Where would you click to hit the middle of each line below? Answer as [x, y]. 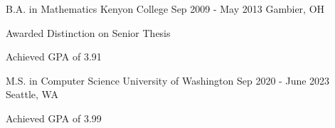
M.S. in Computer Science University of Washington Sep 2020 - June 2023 [168, 80]
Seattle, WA [32, 94]
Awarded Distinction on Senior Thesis [88, 32]
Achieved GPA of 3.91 [54, 57]
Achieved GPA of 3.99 [54, 118]
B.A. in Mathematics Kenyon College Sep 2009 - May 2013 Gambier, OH [165, 9]
